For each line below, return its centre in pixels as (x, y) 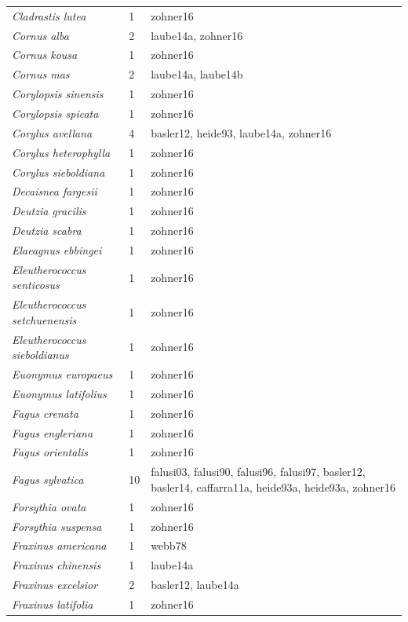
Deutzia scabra (47, 231)
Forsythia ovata (49, 506)
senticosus (36, 285)
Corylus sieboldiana (58, 172)
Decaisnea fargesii (55, 191)
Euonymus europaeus (62, 374)
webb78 (169, 545)
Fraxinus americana (59, 545)
